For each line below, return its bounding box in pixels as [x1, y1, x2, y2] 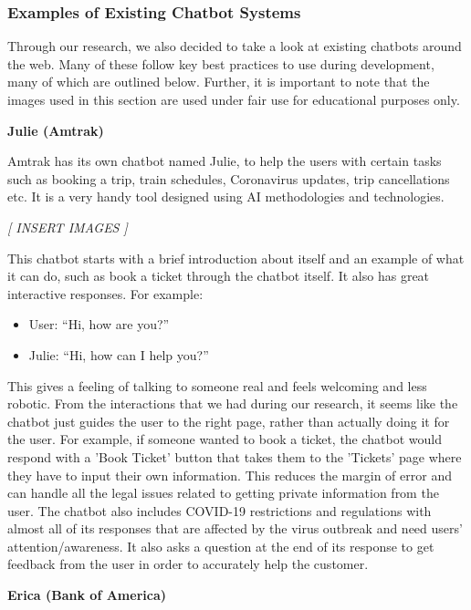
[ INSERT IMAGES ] [7, 217, 128, 236]
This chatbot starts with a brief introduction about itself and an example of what [7, 248, 465, 267]
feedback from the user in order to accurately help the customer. [7, 554, 369, 574]
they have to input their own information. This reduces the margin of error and [7, 465, 452, 484]
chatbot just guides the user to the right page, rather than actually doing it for [7, 411, 450, 430]
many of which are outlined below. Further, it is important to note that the [7, 72, 430, 91]
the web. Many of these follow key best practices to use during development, [7, 54, 434, 73]
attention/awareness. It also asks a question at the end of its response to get [7, 536, 434, 555]
